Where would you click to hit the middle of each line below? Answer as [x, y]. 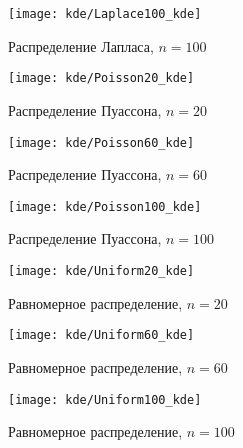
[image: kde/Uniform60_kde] [101, 335]
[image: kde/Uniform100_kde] [105, 399]
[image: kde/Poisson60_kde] [101, 142]
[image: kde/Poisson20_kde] [101, 78]
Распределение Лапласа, [81, 45]
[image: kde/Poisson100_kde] [105, 206]
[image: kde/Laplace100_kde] [105, 14]
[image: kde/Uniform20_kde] [101, 271]
